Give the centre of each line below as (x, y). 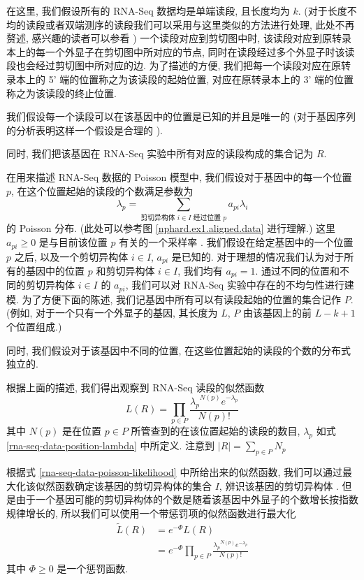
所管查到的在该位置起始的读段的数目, (216, 431)
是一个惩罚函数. (93, 568)
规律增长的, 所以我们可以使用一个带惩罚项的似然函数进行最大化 (151, 513)
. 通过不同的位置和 (298, 270)
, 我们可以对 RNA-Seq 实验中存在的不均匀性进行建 (240, 285)
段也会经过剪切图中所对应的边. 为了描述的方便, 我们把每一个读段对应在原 (174, 65)
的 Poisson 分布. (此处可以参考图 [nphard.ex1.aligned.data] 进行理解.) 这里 (171, 228)
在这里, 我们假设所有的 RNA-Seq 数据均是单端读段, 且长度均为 (148, 10)
